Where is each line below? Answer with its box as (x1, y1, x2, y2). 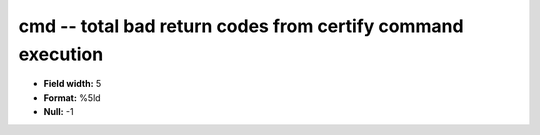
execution (18, 43, 104, 65)
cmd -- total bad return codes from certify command (18, 15, 464, 37)
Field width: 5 (43, 78, 102, 90)
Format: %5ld (43, 91, 101, 104)
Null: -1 (43, 106, 74, 118)
